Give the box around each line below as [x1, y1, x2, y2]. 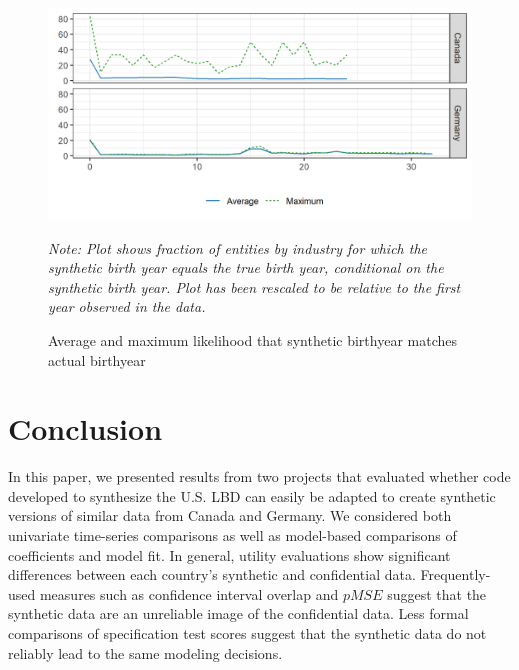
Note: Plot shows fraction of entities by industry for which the [48, 237, 427, 258]
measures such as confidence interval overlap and [39, 583, 339, 604]
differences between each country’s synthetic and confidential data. [8, 564, 416, 585]
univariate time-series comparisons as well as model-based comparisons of [8, 525, 457, 546]
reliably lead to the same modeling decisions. [8, 642, 283, 663]
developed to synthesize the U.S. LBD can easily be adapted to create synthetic [8, 485, 496, 506]
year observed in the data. [48, 296, 206, 317]
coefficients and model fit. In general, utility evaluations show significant [8, 544, 451, 565]
